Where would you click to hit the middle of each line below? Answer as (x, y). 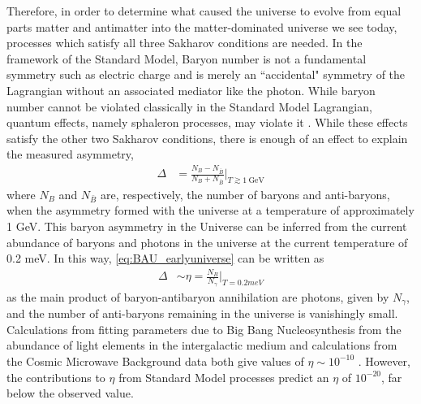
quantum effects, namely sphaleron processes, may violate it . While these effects (207, 122)
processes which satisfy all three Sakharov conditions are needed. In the (185, 43)
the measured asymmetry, (70, 154)
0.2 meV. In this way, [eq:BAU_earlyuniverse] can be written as (165, 258)
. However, (384, 361)
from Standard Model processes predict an (224, 377)
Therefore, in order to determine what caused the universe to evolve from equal (204, 11)
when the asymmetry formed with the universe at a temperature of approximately (210, 210)
